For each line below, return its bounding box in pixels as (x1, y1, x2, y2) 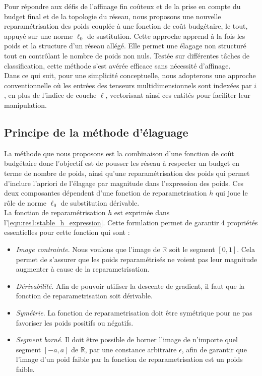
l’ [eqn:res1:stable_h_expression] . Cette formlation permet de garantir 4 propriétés (4, 217, 258, 227)
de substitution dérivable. (60, 197, 140, 208)
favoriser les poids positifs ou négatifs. (16, 317, 134, 328)
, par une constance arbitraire (85, 344, 177, 354)
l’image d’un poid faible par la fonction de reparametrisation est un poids (16, 354, 243, 364)
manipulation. (4, 99, 47, 110)
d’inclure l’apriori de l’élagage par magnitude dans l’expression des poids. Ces (4, 177, 244, 188)
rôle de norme (4, 197, 47, 208)
